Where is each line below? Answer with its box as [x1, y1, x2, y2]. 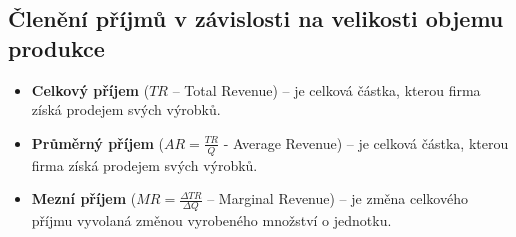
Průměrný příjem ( [31, 132, 165, 153]
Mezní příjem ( [31, 188, 137, 209]
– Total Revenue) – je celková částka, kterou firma [172, 79, 481, 100]
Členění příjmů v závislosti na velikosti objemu [8, 3, 504, 34]
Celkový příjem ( [31, 79, 150, 100]
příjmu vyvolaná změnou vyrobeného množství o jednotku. [31, 210, 392, 231]
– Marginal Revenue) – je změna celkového [207, 188, 468, 209]
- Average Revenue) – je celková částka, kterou [223, 132, 509, 153]
